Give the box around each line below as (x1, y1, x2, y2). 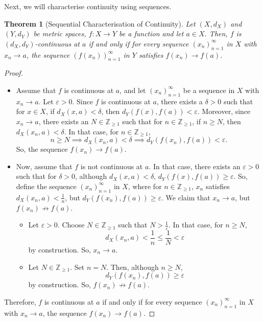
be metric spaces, (33, 28, 86, 39)
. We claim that (161, 192, 210, 202)
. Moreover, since (197, 106, 251, 117)
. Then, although (106, 261, 159, 272)
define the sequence (16, 180, 77, 191)
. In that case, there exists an (149, 160, 241, 171)
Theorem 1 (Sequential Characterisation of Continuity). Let (4, 18, 196, 29)
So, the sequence (16, 144, 68, 154)
